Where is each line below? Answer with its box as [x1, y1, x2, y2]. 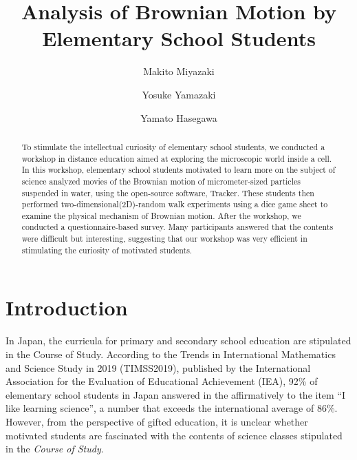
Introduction [6, 293, 128, 322]
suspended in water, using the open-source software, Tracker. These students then [21, 187, 314, 198]
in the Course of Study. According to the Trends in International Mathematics [6, 346, 336, 361]
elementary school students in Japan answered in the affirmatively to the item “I [6, 387, 346, 401]
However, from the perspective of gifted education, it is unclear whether [6, 414, 308, 428]
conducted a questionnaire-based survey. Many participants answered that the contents [21, 221, 334, 233]
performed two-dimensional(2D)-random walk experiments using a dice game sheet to [21, 198, 328, 210]
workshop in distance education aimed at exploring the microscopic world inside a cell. [21, 152, 332, 164]
